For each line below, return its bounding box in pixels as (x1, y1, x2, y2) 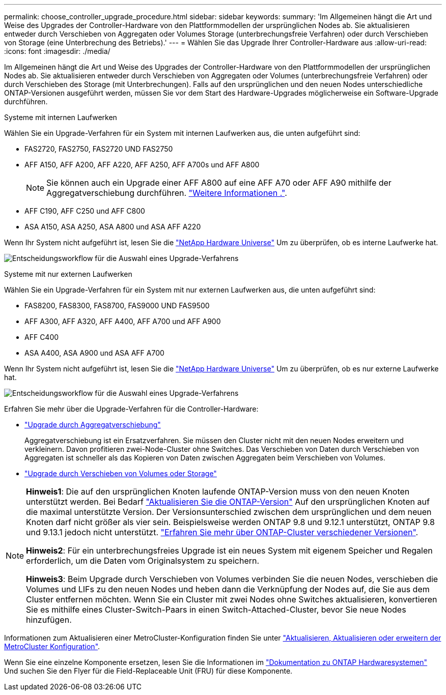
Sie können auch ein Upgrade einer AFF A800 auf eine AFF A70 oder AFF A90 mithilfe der (46, 178, 392, 188)
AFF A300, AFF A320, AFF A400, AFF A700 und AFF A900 (24, 317, 221, 326)
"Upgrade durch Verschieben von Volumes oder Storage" (24, 469, 217, 478)
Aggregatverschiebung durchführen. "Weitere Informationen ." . (46, 188, 287, 198)
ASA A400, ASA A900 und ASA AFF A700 (24, 349, 164, 357)
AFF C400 (24, 333, 59, 341)
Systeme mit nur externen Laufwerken (4, 270, 132, 278)
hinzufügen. (26, 615, 72, 625)
